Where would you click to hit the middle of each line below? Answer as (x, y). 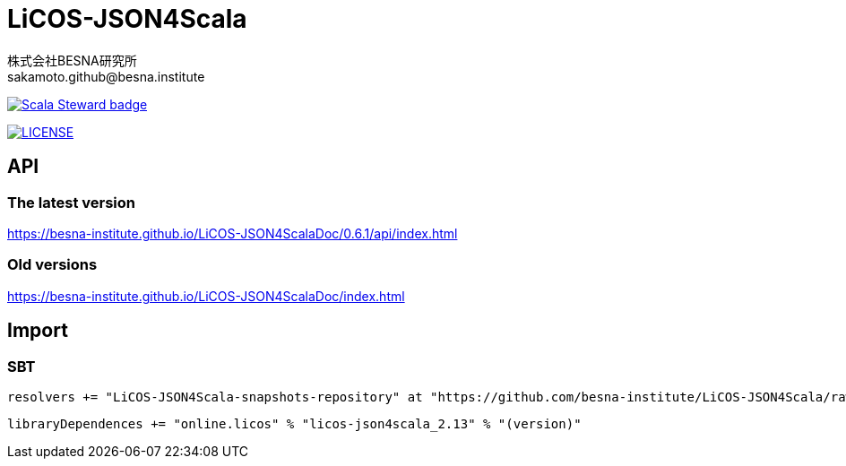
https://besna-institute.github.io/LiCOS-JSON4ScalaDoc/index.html (206, 296)
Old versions (52, 265)
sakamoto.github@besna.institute (106, 76)
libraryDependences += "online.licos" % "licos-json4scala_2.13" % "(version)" (294, 423)
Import (38, 331)
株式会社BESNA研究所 (72, 60)
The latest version (71, 202)
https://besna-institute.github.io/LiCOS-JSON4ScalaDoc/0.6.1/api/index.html (233, 233)
